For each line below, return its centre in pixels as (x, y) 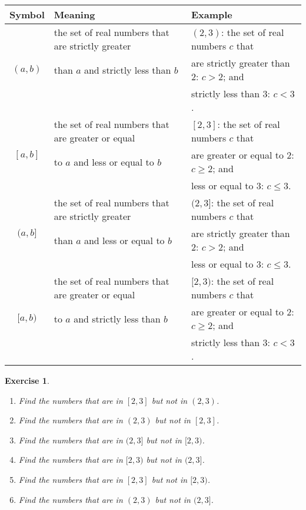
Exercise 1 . (27, 380)
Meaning (74, 14)
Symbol (27, 14)
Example (212, 14)
